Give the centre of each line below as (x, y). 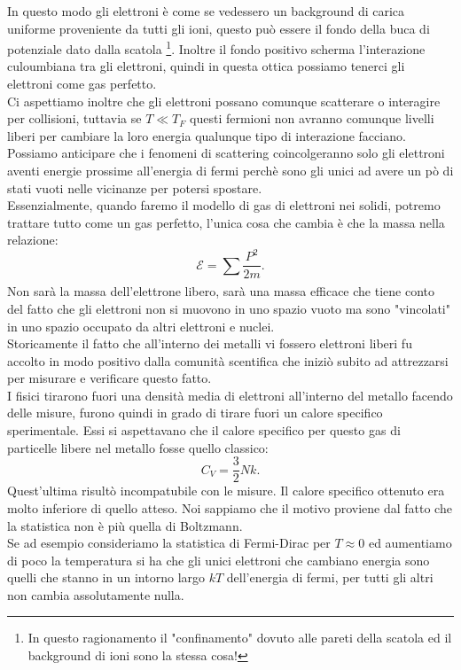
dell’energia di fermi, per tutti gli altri (330, 577)
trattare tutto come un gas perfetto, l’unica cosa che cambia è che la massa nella (226, 222)
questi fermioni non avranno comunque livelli (312, 118)
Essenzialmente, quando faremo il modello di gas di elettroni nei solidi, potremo (224, 205)
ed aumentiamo (410, 543)
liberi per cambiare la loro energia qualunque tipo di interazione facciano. (207, 135)
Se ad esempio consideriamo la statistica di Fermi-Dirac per (169, 543)
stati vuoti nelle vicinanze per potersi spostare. (135, 187)
